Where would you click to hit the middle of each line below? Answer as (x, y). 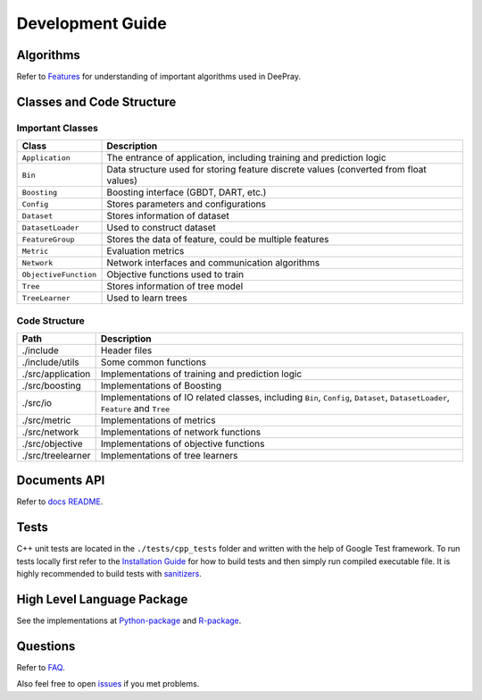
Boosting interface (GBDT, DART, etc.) (187, 192)
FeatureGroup (48, 239)
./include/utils (50, 362)
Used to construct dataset (161, 228)
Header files (126, 350)
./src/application (56, 374)
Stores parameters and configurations (187, 204)
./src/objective (53, 443)
